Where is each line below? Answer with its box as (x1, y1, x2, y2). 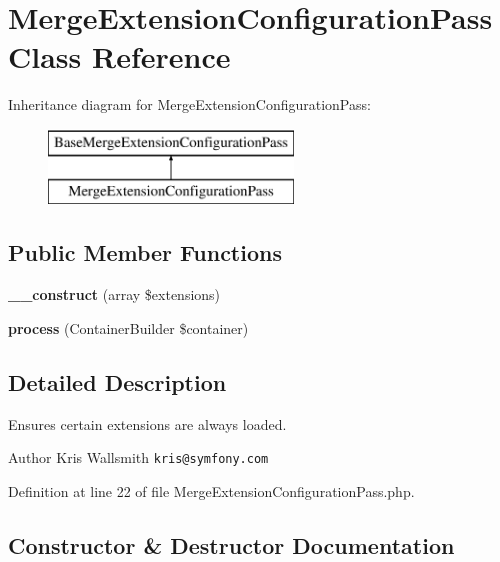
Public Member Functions (8, 237, 282, 268)
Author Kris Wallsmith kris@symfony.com (8, 447, 269, 468)
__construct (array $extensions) (8, 284, 221, 305)
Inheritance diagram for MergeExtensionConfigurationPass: (8, 94, 371, 115)
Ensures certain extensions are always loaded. (8, 413, 287, 434)
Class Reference (8, 36, 231, 77)
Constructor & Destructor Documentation (8, 529, 455, 560)
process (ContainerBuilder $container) (8, 317, 249, 338)
